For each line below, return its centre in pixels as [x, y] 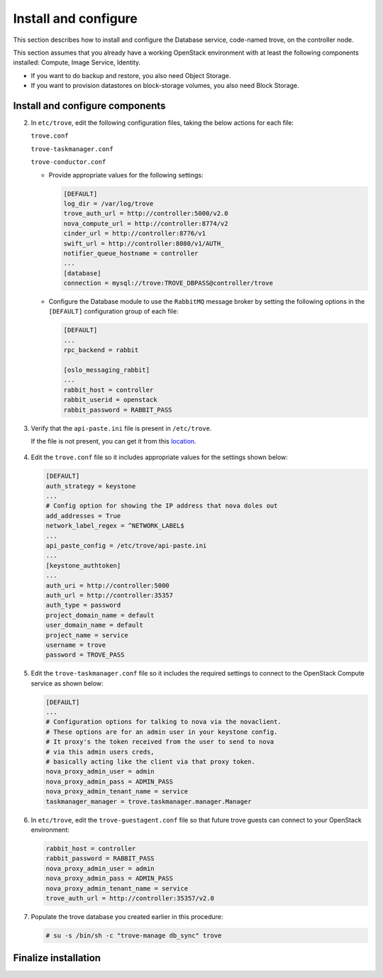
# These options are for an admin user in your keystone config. [162, 732]
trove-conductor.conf [68, 162]
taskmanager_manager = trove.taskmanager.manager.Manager [149, 801]
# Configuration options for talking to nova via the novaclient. [163, 722]
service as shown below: [67, 683]
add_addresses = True [83, 516]
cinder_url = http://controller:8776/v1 [134, 233]
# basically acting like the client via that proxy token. [150, 762]
